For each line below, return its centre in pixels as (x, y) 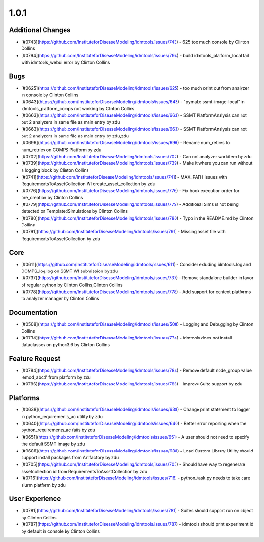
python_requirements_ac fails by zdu (58, 430)
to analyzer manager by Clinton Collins (60, 298)
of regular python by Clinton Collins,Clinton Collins (72, 285)
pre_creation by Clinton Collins (52, 198)
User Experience (35, 499)
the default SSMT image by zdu (53, 444)
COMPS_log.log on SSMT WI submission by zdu (70, 271)
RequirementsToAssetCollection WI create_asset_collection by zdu (88, 184)
